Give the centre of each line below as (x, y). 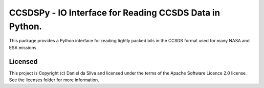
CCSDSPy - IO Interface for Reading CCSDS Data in (114, 13)
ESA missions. (23, 47)
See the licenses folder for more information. (54, 80)
